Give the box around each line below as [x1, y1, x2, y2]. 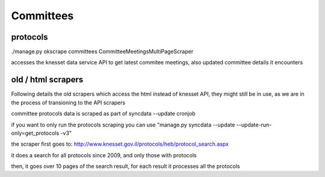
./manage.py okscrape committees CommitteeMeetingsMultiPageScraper [11, 48, 194, 55]
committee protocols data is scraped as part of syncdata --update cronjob [11, 110, 196, 117]
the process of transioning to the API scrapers [11, 99, 126, 106]
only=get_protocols [11, 129, 60, 137]
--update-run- [236, 121, 272, 128]
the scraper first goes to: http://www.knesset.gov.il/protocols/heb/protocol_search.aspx [11, 140, 229, 147]
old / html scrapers [11, 75, 84, 85]
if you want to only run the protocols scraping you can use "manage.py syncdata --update [11, 121, 235, 128]
